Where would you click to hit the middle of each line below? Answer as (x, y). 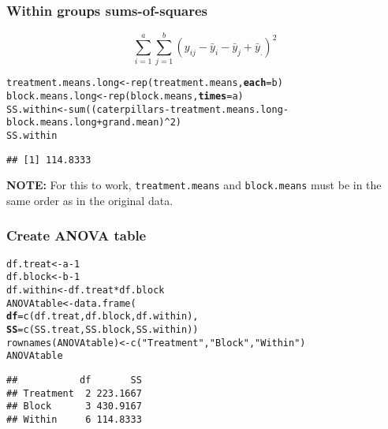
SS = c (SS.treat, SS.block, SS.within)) (103, 330)
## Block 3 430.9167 (74, 407)
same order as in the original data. (90, 200)
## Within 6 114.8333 (74, 419)
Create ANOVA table (76, 235)
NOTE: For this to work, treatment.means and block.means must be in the (194, 185)
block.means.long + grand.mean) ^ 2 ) (94, 123)
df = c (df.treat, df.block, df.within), (103, 317)
